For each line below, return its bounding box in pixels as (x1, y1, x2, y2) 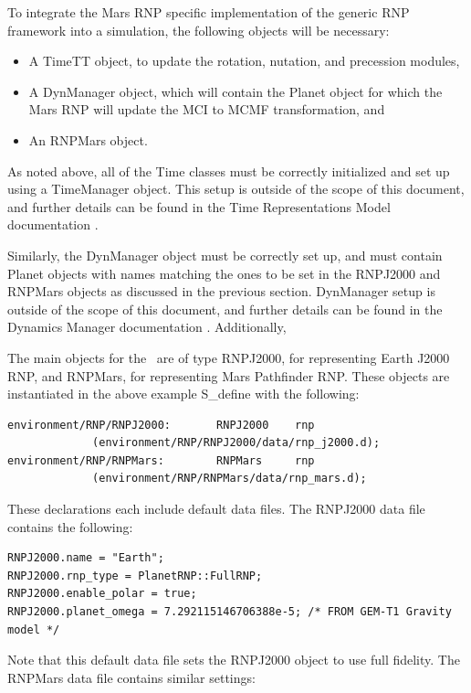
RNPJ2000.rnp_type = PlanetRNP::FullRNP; (7, 569, 263, 582)
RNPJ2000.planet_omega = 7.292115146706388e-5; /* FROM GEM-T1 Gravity (7, 605, 452, 619)
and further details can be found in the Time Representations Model (7, 197, 391, 216)
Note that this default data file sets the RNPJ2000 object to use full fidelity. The (7, 650, 460, 669)
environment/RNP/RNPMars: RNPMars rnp (7, 453, 315, 467)
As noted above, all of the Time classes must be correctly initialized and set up (7, 161, 450, 180)
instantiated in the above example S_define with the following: (7, 384, 360, 403)
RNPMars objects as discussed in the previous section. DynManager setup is (7, 282, 435, 301)
